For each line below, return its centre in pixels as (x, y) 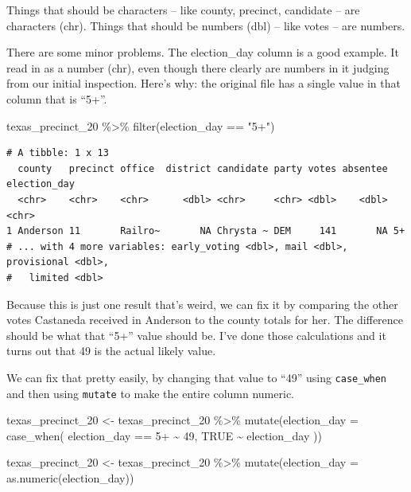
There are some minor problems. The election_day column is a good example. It (203, 52)
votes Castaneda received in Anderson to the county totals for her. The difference (205, 320)
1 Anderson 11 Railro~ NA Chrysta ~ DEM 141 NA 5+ (206, 231)
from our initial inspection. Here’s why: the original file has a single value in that (204, 83)
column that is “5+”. (57, 98)
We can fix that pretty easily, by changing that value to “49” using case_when (197, 377)
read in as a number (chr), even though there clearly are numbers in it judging (198, 67)
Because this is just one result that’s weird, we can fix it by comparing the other (202, 304)
